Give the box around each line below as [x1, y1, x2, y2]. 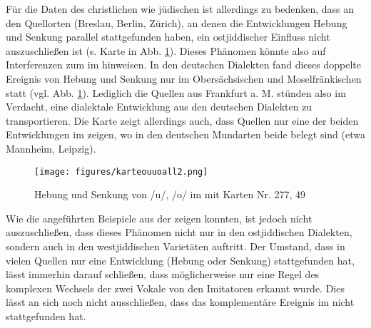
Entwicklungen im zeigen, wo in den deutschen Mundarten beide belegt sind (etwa [6, 127, 365, 142]
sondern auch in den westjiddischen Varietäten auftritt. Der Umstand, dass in [6, 238, 345, 253]
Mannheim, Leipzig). [6, 140, 96, 155]
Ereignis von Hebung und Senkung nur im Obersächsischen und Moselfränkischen [6, 71, 362, 86]
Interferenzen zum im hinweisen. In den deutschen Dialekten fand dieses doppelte [6, 57, 361, 72]
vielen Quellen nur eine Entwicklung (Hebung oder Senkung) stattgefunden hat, [6, 252, 355, 267]
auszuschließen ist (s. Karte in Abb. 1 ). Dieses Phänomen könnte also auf [6, 43, 326, 58]
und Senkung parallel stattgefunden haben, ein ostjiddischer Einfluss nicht [6, 29, 330, 44]
